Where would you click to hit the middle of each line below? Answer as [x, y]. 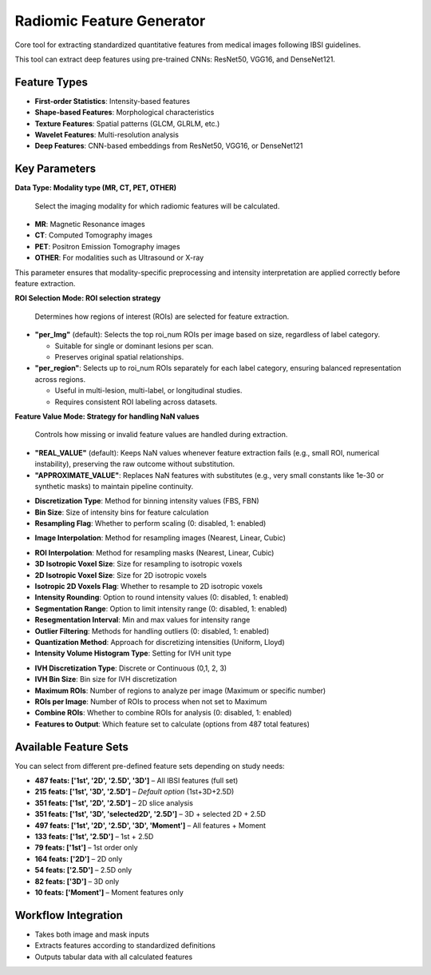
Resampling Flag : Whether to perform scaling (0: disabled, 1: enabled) [150, 523]
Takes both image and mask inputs [92, 934]
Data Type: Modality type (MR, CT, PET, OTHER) [96, 188]
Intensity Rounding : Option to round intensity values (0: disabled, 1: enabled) [162, 597]
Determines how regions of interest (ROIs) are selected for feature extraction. [162, 316]
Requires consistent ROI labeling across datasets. [136, 402]
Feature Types [51, 82]
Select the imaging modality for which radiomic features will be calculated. [157, 206]
